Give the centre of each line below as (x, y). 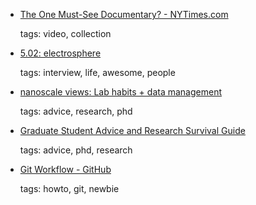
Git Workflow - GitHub (65, 169)
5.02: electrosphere (60, 53)
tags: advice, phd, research (76, 150)
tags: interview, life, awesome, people (97, 72)
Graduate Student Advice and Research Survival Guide (132, 130)
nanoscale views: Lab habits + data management (120, 92)
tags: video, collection (65, 33)
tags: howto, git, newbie (69, 188)
